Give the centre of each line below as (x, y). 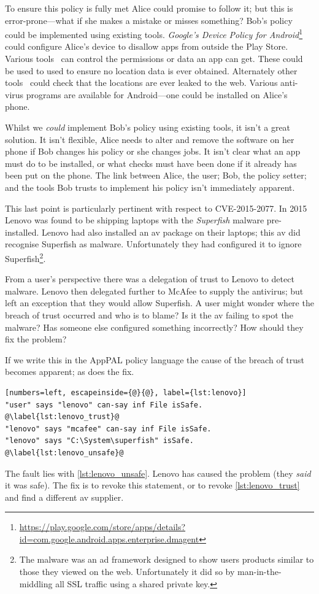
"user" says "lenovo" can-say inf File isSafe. (104, 405)
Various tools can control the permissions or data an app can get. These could (154, 59)
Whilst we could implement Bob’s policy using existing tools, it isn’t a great (148, 127)
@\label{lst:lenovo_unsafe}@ (64, 453)
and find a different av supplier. (64, 497)
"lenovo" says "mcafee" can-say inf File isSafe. (108, 429)
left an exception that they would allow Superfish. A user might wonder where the (159, 303)
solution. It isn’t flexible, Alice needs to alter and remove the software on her (150, 139)
